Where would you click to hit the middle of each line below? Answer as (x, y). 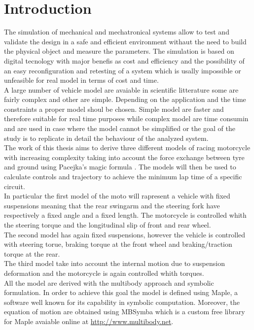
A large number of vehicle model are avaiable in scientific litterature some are (121, 89)
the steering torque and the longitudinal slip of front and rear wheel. (108, 225)
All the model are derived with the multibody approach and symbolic (109, 282)
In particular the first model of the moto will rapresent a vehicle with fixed (117, 196)
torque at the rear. (32, 253)
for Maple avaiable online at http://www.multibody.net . (89, 321)
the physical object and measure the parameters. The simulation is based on (119, 51)
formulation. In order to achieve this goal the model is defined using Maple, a (121, 292)
